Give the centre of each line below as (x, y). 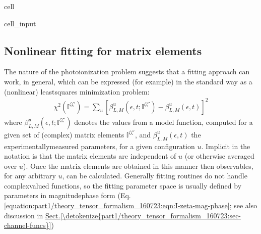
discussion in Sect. (32, 215)
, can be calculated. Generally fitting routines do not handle (155, 176)
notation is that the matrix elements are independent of (90, 156)
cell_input (20, 23)
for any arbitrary (30, 176)
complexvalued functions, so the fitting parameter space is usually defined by (123, 185)
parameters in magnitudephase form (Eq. (68, 195)
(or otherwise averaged (219, 156)
